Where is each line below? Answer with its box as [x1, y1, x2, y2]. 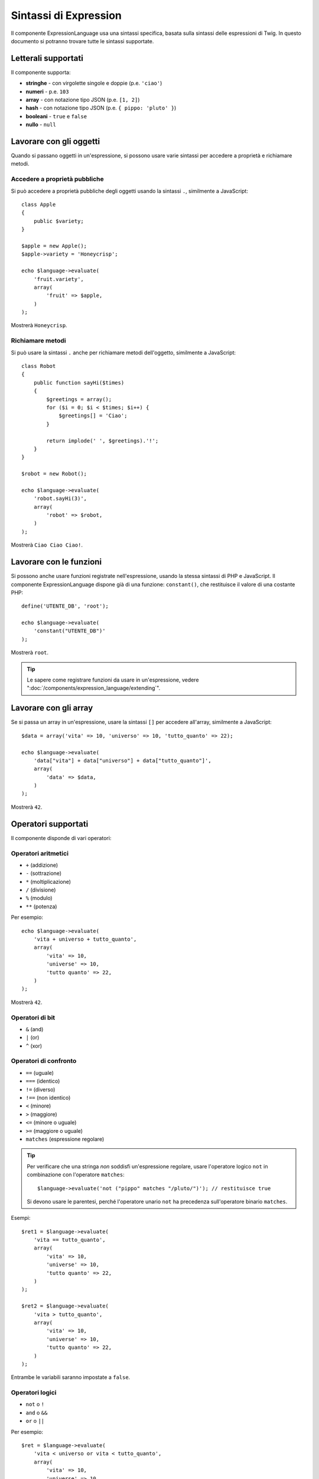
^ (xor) [25, 1042, 43, 1049]
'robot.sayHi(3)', [33, 495, 87, 502]
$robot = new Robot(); [21, 470, 87, 477]
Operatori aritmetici [11, 849, 69, 857]
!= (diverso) [25, 1086, 56, 1093]
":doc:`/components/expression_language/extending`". [27, 684, 161, 692]
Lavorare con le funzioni [11, 557, 102, 567]
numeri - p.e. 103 [25, 88, 69, 95]
